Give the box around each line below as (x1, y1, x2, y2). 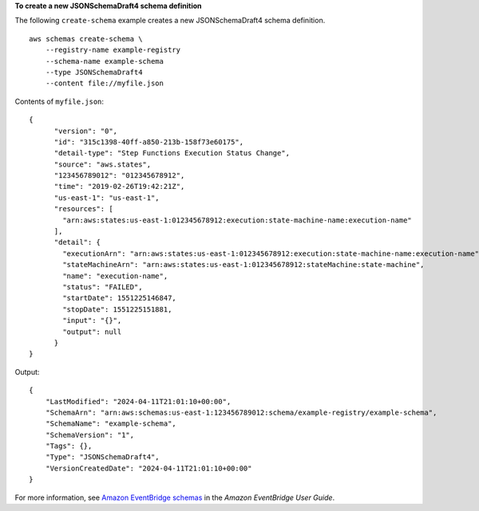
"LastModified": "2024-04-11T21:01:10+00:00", (45, 397, 232, 406)
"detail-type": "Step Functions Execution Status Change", (53, 148, 291, 158)
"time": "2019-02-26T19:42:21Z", (53, 182, 185, 191)
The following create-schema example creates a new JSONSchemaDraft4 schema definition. (14, 16, 326, 26)
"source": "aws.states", (53, 159, 152, 169)
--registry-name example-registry (45, 45, 181, 55)
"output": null (62, 327, 122, 336)
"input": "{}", (62, 316, 122, 325)
